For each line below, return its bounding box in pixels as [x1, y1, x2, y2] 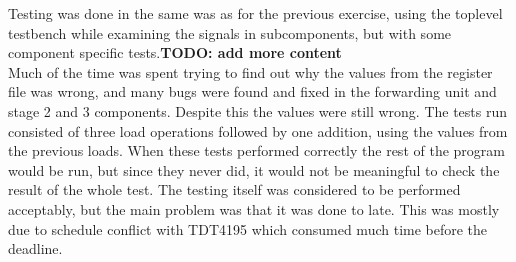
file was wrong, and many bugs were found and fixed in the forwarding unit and [8, 81, 497, 102]
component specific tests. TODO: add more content [8, 42, 342, 63]
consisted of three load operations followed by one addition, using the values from [8, 120, 508, 141]
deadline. [8, 238, 63, 259]
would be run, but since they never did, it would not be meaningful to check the [8, 159, 500, 180]
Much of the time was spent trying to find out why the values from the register [8, 61, 493, 82]
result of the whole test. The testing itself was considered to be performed [8, 179, 461, 200]
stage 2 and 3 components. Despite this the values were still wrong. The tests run [8, 100, 508, 121]
